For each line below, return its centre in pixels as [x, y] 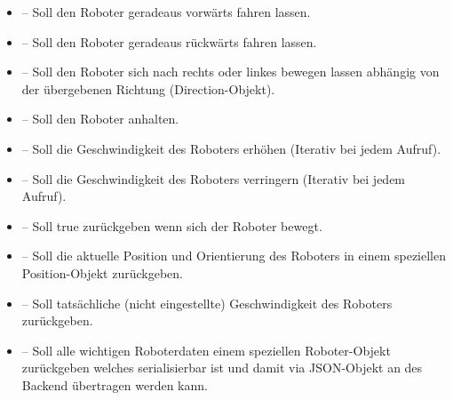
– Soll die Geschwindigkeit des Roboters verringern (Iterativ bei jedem [214, 178]
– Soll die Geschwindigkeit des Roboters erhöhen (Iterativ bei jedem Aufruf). [231, 148]
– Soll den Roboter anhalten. [100, 119]
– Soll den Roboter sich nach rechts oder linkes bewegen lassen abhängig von [230, 72]
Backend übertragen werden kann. [115, 384]
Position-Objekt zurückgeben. [102, 272]
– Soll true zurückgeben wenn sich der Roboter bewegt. [172, 225]
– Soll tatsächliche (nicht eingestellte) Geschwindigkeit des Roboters [207, 303]
